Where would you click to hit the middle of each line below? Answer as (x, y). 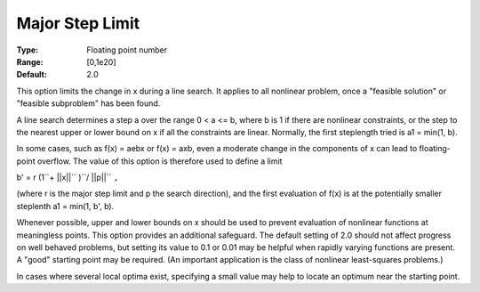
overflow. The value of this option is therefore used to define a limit (160, 161)
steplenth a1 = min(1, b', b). (65, 206)
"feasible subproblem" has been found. (88, 103)
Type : (28, 50)
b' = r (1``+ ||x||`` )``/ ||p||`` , (68, 177)
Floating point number (127, 50)
